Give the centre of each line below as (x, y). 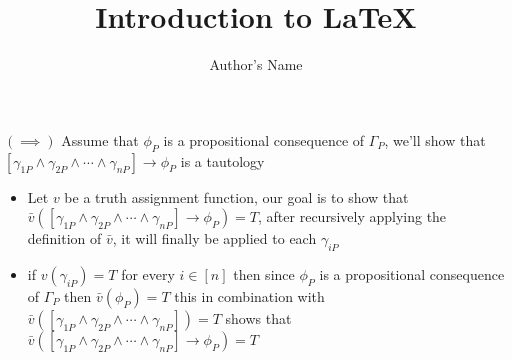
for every (148, 273)
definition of (64, 238)
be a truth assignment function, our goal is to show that (236, 196)
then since (264, 273)
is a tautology (222, 160)
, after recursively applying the (352, 216)
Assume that (100, 139)
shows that (258, 317)
